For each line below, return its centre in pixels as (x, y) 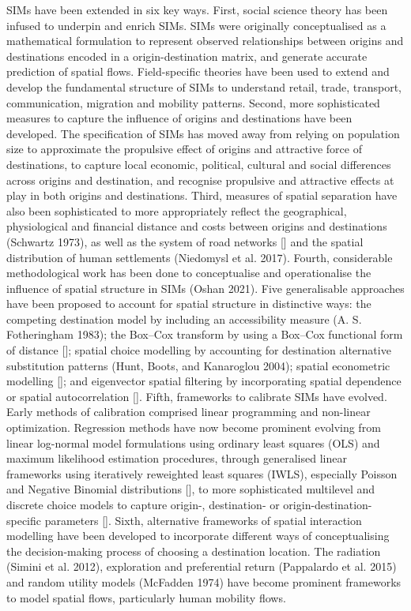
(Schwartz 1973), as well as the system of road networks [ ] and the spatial (185, 241)
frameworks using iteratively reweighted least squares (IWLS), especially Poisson (202, 473)
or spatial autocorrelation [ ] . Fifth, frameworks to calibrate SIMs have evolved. (197, 396)
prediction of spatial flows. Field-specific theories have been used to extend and (198, 71)
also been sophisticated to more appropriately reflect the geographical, (177, 210)
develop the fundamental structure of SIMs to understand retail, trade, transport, (204, 86)
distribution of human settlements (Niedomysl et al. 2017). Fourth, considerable (200, 257)
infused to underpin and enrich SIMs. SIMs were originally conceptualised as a (196, 25)
